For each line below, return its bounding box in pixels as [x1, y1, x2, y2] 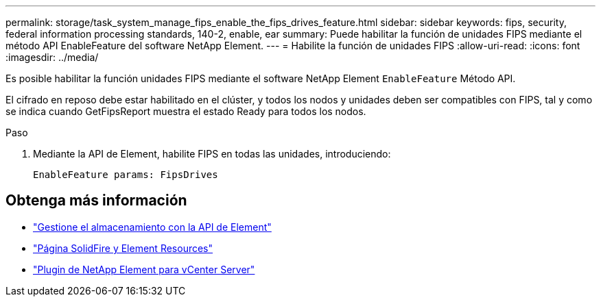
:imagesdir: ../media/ [5, 51, 99, 63]
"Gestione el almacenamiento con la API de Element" [33, 221, 272, 233]
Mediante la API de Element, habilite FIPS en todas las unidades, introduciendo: [33, 148, 391, 160]
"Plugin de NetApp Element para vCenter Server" [33, 263, 255, 275]
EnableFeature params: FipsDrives [33, 169, 218, 180]
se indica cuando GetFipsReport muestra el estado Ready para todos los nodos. [5, 105, 366, 117]
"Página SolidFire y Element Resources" [33, 242, 213, 254]
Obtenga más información [5, 192, 187, 210]
